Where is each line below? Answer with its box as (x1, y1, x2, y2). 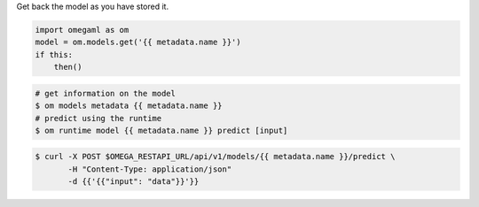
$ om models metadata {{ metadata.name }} (35, 101, 223, 111)
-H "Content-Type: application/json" (67, 164, 232, 174)
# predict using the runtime (35, 113, 162, 123)
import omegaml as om (35, 25, 130, 34)
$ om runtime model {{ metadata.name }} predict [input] (35, 125, 288, 135)
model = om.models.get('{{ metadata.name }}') (35, 37, 241, 48)
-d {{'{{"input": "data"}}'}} (67, 177, 200, 187)
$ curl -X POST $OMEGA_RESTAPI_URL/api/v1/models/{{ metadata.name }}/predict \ (35, 151, 396, 162)
